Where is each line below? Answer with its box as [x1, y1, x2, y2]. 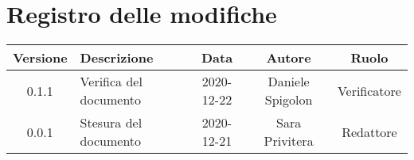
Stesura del [80, 113, 143, 132]
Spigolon [264, 90, 313, 109]
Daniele [268, 72, 310, 91]
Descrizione [80, 48, 154, 67]
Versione [13, 48, 68, 67]
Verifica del [80, 72, 143, 91]
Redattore [342, 122, 397, 141]
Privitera [264, 131, 314, 150]
